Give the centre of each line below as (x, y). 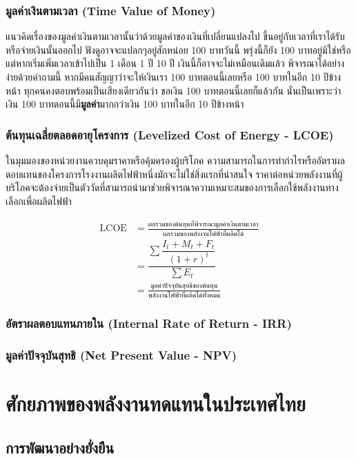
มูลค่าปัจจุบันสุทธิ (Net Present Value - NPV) (121, 354)
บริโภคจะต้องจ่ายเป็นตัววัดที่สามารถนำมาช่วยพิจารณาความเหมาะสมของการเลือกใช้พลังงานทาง (172, 187)
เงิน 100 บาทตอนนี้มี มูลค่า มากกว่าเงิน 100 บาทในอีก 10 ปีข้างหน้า (125, 104)
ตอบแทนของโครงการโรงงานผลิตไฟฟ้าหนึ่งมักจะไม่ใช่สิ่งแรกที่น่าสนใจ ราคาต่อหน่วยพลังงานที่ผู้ (174, 174)
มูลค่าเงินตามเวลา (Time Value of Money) (111, 10)
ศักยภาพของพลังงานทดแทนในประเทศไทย (156, 403)
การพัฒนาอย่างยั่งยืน (60, 447)
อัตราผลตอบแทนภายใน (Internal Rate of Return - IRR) (149, 323)
